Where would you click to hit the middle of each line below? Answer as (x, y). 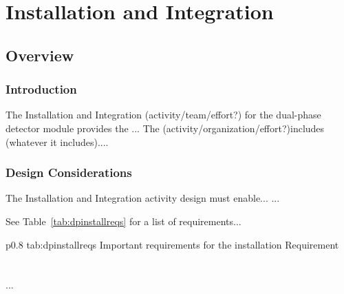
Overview (40, 55)
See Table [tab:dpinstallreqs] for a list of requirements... (123, 221)
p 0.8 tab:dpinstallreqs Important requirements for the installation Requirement (172, 244)
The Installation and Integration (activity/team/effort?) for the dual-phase (163, 115)
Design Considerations (69, 172)
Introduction (41, 89)
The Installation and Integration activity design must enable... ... (143, 198)
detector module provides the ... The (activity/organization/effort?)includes (165, 128)
